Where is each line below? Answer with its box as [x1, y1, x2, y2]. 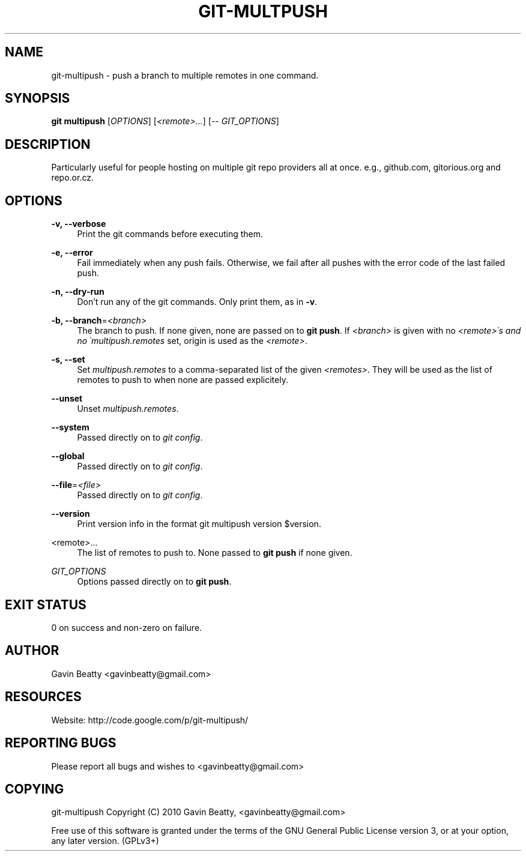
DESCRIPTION [5, 136, 91, 152]
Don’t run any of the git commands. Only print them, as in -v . [77, 297, 318, 307]
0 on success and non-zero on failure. [51, 622, 202, 633]
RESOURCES [5, 689, 82, 705]
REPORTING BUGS [5, 735, 116, 751]
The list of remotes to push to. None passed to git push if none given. [77, 547, 352, 558]
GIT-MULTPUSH [198, 1, 328, 22]
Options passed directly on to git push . [77, 576, 232, 587]
